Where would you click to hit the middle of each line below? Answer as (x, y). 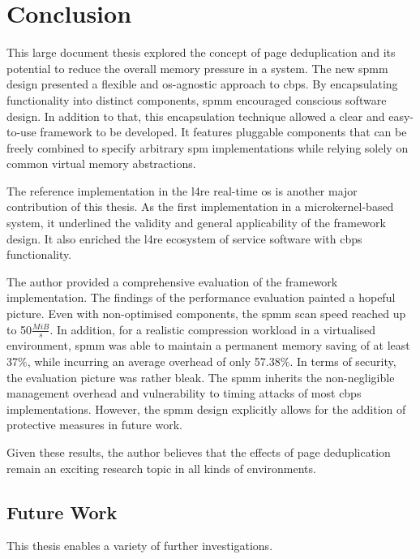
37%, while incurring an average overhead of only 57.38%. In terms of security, (201, 361)
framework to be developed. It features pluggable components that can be (223, 132)
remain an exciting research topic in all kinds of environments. (161, 468)
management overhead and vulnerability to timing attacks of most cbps (184, 393)
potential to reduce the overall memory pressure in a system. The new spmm (197, 68)
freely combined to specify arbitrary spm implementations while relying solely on (208, 147)
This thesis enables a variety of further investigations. (140, 546)
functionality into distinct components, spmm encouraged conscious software (197, 99)
